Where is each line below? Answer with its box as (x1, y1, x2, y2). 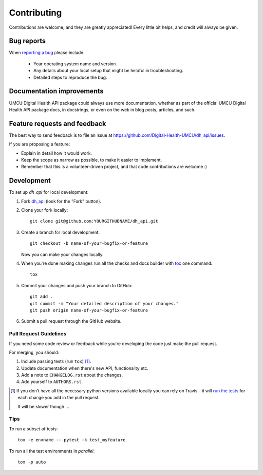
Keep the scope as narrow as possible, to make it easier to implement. (21, 157, 162, 163)
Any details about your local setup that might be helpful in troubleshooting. (33, 68, 184, 73)
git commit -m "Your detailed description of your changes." (30, 301, 179, 306)
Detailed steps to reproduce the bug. (33, 74, 107, 80)
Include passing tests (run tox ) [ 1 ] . (21, 358, 91, 365)
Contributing (9, 7, 62, 18)
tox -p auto (18, 459, 46, 465)
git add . (30, 294, 53, 299)
